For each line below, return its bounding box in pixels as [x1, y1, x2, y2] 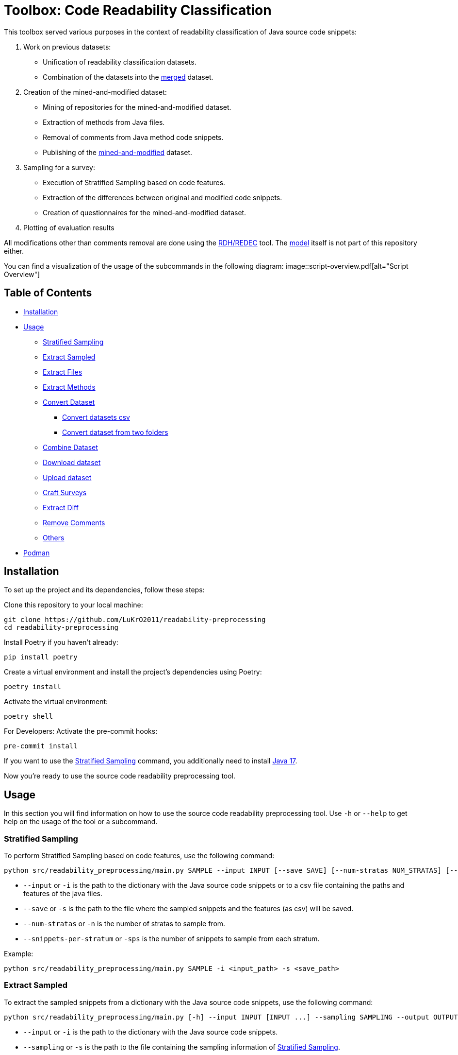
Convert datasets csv [62, 413, 130, 421]
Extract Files [43, 367, 82, 376]
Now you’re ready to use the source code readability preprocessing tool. [4, 772, 236, 780]
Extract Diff [43, 503, 79, 512]
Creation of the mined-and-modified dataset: [23, 87, 167, 96]
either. [4, 246, 24, 255]
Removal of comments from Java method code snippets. [43, 133, 224, 141]
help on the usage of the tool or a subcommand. [4, 817, 158, 826]
